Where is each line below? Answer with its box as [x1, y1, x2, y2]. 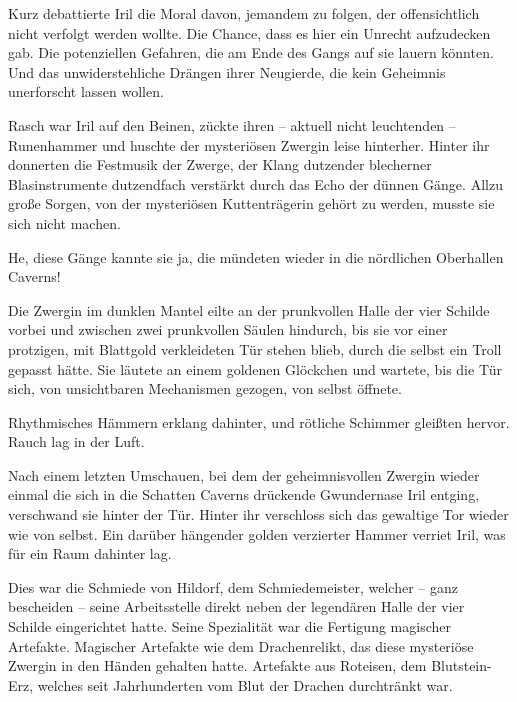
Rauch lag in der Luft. [8, 431, 145, 452]
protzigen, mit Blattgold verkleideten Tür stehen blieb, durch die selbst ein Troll [8, 338, 502, 359]
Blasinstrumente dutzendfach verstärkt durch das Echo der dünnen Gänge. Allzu [8, 173, 503, 194]
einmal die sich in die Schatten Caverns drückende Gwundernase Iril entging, [8, 484, 480, 505]
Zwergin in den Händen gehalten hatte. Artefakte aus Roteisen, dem [8, 655, 427, 676]
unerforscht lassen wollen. [8, 81, 164, 102]
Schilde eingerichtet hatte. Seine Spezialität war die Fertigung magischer [8, 616, 451, 637]
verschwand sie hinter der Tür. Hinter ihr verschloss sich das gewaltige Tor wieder [8, 504, 509, 525]
